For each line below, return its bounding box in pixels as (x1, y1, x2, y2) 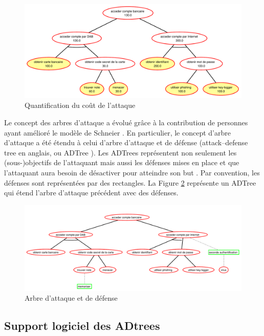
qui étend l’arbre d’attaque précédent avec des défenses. (4, 187, 179, 198)
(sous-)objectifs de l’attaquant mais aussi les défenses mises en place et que (4, 157, 239, 168)
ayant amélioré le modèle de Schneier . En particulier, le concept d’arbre (4, 127, 231, 138)
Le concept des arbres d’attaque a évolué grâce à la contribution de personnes (4, 117, 248, 128)
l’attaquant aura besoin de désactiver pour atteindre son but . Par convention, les (4, 167, 260, 177)
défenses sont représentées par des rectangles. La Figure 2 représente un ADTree (4, 177, 256, 188)
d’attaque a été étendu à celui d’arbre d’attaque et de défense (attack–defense (4, 137, 248, 148)
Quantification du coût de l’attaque (25, 100, 136, 110)
